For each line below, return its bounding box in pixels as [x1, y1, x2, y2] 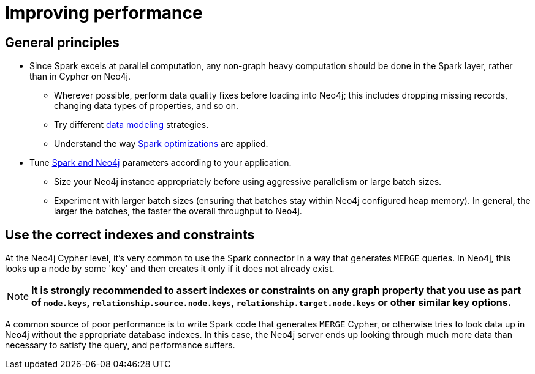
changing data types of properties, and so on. [54, 100, 239, 111]
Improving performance [5, 2, 203, 23]
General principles [5, 34, 120, 50]
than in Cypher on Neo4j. [29, 71, 131, 82]
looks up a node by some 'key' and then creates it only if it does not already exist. [5, 263, 335, 274]
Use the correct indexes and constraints [5, 226, 255, 242]
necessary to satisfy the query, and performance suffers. [5, 340, 235, 351]
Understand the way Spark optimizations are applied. [54, 138, 268, 149]
